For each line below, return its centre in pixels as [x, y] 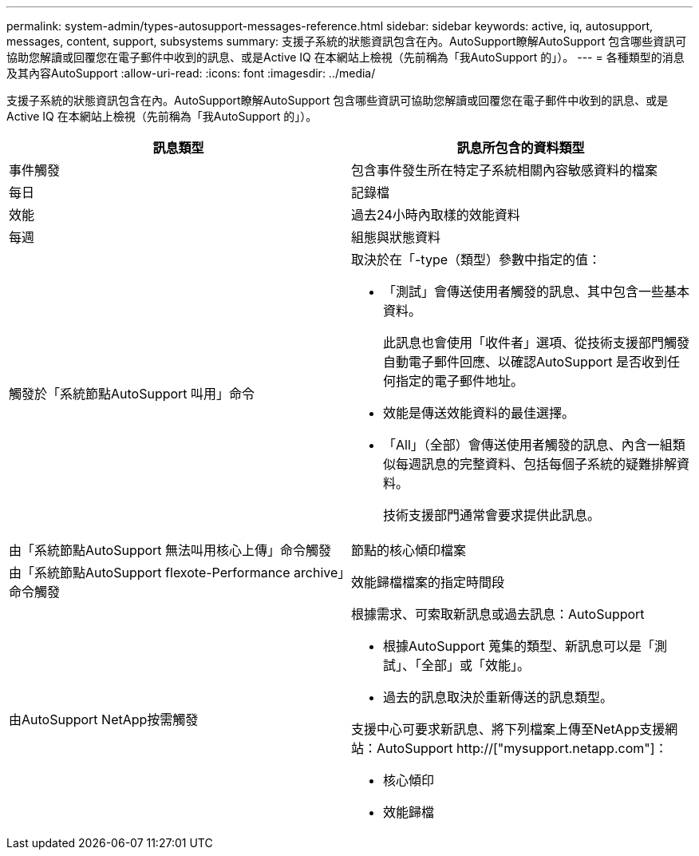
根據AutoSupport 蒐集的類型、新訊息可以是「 [519, 646]
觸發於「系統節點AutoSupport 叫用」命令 [132, 394]
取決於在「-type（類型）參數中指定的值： [476, 260]
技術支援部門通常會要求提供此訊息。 [492, 515]
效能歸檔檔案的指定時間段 [428, 582]
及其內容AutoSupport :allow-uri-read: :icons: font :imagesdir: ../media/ [191, 73]
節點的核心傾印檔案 [409, 550]
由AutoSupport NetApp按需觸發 [104, 719]
